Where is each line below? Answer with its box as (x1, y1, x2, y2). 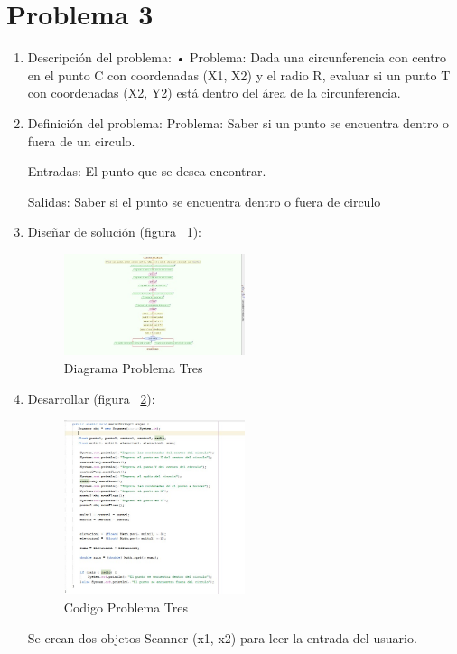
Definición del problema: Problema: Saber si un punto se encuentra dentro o (27, 113, 450, 132)
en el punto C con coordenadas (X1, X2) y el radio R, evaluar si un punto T (27, 65, 451, 84)
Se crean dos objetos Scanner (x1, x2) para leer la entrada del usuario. (27, 628, 417, 647)
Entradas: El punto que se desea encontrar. (27, 162, 266, 181)
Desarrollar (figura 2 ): (27, 388, 155, 407)
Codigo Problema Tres (63, 598, 189, 617)
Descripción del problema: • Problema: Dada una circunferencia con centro (27, 48, 447, 67)
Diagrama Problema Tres (63, 358, 203, 377)
